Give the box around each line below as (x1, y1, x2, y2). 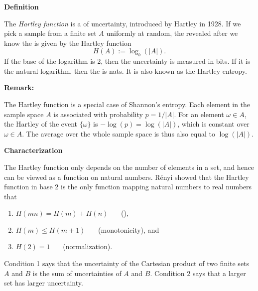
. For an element (174, 109, 224, 119)
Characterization (4, 145, 63, 155)
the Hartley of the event (4, 119, 78, 129)
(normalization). (63, 241, 113, 252)
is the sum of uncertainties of (32, 268, 122, 278)
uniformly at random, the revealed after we (106, 28, 238, 38)
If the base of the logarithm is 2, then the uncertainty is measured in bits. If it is (4, 56, 251, 66)
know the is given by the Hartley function (4, 37, 131, 48)
